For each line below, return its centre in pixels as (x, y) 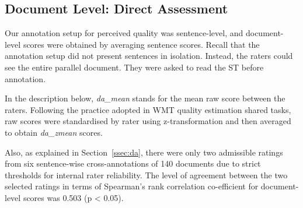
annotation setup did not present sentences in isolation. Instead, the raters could (149, 56)
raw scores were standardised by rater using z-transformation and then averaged (148, 121)
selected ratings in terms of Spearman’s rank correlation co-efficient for (132, 186)
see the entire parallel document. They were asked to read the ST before (134, 67)
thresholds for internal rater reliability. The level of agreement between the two (146, 174)
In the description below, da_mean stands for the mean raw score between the (145, 98)
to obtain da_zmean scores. (54, 132)
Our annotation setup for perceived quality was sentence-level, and (124, 33)
